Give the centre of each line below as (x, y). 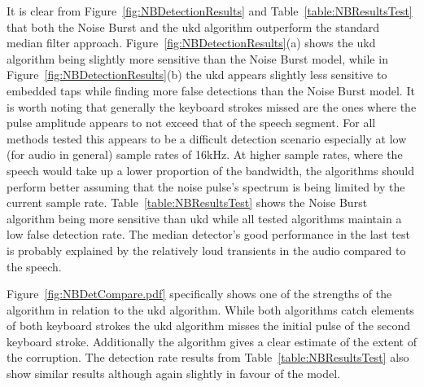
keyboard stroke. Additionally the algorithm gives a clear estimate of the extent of (212, 341)
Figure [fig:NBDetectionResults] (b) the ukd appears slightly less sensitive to (197, 75)
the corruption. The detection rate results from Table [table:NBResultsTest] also (208, 357)
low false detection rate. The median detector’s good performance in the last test (208, 234)
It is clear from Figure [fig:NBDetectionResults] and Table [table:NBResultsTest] (210, 11)
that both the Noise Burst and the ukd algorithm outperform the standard (193, 26)
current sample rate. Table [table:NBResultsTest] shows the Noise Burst (187, 202)
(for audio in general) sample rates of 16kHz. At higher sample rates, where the (205, 154)
